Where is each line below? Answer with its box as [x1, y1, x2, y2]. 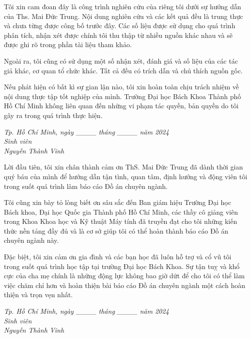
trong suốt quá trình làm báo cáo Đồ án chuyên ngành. [4, 181, 168, 191]
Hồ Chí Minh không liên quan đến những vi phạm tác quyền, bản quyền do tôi [4, 101, 239, 111]
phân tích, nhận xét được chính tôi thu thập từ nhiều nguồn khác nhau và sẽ [4, 30, 233, 40]
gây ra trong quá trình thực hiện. [4, 110, 103, 120]
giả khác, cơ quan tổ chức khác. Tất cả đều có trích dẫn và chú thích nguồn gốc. [4, 65, 243, 75]
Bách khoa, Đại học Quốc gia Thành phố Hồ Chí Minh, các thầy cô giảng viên [4, 206, 238, 217]
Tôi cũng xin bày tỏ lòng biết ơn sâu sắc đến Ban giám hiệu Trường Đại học [4, 197, 231, 207]
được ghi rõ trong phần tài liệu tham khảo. [4, 39, 132, 50]
